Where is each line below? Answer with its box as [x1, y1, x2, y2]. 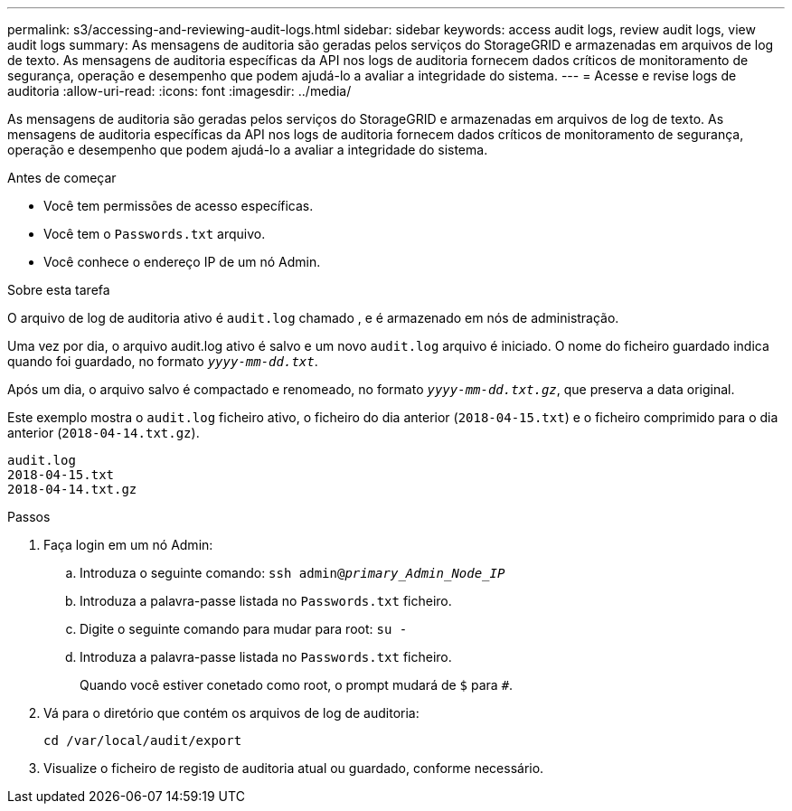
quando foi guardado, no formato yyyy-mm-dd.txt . [7, 354, 318, 369]
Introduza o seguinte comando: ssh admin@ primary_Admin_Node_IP [80, 565, 505, 580]
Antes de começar [7, 170, 117, 185]
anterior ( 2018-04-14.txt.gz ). [7, 425, 200, 440]
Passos [7, 509, 51, 524]
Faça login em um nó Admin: [43, 537, 213, 552]
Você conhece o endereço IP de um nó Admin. [43, 254, 321, 269]
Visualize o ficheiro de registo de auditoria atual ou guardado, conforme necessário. [43, 760, 544, 776]
